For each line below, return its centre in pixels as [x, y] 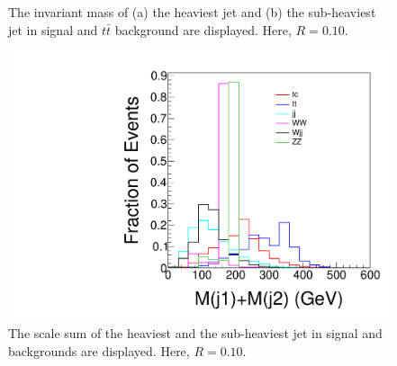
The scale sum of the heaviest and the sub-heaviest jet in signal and [195, 333]
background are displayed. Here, [203, 29]
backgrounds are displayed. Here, [99, 351]
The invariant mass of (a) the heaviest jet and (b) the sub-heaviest [192, 12]
